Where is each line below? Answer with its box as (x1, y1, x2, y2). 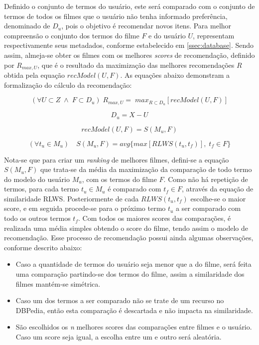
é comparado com (108, 183, 161, 194)
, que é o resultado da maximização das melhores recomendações (37, 59, 235, 70)
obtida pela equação (4, 70, 65, 80)
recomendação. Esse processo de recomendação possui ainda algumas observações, (4, 232, 254, 243)
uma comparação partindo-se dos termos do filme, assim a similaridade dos (15, 269, 245, 279)
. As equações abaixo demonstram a (120, 70, 230, 80)
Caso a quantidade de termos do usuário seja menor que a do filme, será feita (15, 259, 252, 269)
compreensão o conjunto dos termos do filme (4, 30, 139, 40)
